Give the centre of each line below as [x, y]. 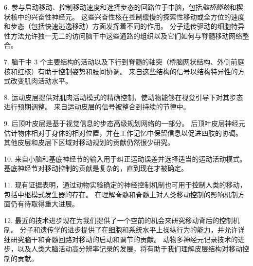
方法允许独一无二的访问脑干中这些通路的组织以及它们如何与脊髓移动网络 [126, 35]
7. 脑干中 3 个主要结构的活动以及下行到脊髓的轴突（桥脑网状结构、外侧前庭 [124, 61]
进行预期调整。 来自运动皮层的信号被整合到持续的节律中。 [97, 107]
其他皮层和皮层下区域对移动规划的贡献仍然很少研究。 [89, 142]
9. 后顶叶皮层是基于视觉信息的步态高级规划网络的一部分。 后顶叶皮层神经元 [125, 123]
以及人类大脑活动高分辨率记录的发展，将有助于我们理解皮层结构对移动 [130, 249]
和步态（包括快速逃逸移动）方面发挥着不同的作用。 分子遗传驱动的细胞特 [121, 26]
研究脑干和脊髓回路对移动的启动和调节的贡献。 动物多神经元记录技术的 [124, 239]
